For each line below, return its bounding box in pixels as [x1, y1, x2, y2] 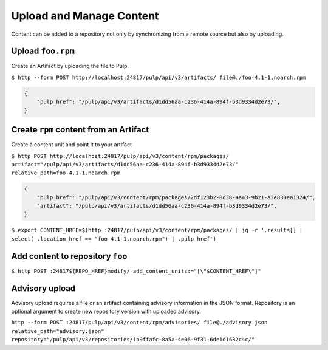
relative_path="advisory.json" [11, 328, 104, 334]
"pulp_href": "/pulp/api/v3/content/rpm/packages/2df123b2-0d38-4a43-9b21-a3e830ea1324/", [36, 194, 316, 201]
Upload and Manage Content [11, 9, 159, 22]
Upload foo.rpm [11, 46, 75, 57]
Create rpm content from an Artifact [11, 125, 149, 135]
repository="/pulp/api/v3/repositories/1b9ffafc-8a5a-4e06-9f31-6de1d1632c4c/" [11, 336, 255, 343]
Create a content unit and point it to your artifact [11, 141, 132, 148]
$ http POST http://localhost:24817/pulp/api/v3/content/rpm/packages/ [11, 153, 230, 159]
